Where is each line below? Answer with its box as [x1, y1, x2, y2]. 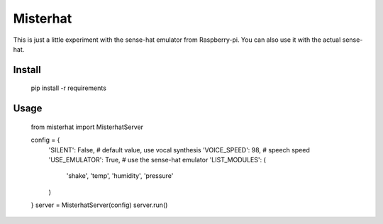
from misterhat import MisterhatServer [30, 123, 144, 131]
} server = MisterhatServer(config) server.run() [30, 201, 168, 209]
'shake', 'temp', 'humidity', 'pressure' [66, 172, 174, 180]
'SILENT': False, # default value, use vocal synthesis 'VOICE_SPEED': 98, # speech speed [48, 145, 310, 154]
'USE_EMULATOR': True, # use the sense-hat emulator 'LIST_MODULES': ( [48, 155, 266, 164]
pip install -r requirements [30, 84, 106, 92]
